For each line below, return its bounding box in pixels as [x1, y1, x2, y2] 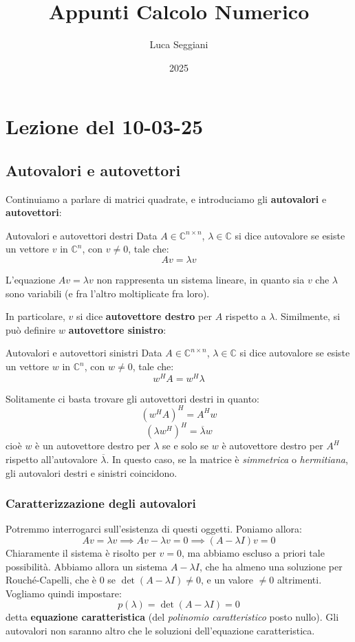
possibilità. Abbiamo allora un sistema [6, 559, 168, 573]
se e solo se [162, 438, 209, 453]
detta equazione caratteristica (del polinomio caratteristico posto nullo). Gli [6, 610, 339, 624]
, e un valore [201, 573, 253, 587]
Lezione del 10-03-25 [6, 112, 204, 140]
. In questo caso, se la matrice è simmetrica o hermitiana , [106, 451, 348, 466]
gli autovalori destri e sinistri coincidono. [6, 465, 177, 480]
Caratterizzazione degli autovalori [6, 495, 196, 512]
